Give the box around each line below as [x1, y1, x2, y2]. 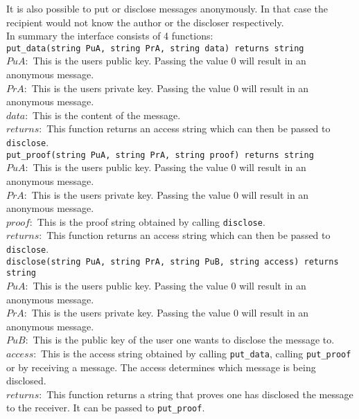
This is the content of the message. [33, 107, 181, 122]
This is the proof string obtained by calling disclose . [37, 214, 265, 229]
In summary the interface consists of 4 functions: [6, 28, 213, 43]
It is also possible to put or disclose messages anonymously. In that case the [6, 1, 328, 15]
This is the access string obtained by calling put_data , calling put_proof [41, 346, 351, 360]
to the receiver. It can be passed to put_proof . [6, 400, 205, 415]
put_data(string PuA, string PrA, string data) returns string [6, 43, 304, 53]
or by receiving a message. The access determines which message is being [6, 359, 316, 374]
